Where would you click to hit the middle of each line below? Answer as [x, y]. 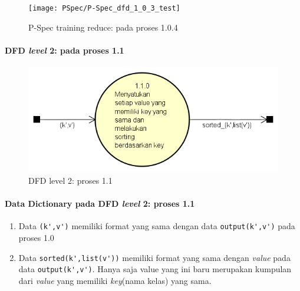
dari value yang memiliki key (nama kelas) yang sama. [115, 280]
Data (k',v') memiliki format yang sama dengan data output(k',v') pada [157, 226]
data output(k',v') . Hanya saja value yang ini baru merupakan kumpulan [155, 269]
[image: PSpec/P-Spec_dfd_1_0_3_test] [104, 8]
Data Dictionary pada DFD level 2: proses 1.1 [100, 204]
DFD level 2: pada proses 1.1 [65, 50]
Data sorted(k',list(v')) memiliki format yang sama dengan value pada [154, 257]
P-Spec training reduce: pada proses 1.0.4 [103, 27]
